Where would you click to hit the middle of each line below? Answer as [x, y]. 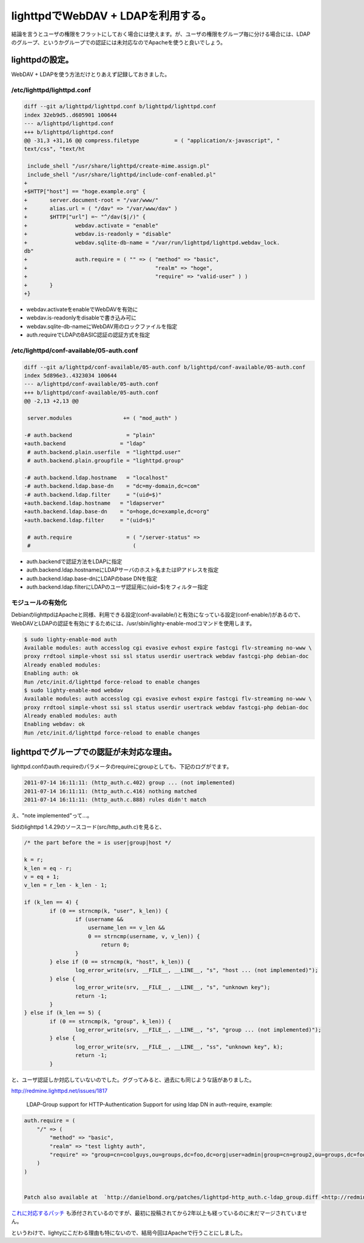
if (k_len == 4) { [51, 902]
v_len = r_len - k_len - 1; [66, 885]
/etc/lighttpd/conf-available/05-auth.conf [75, 351]
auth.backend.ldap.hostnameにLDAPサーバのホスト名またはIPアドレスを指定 [123, 570]
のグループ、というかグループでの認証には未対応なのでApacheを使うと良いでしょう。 [119, 42]
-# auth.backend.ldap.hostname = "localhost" [96, 478]
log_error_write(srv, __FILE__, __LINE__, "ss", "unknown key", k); [179, 1047]
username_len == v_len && [126, 928]
